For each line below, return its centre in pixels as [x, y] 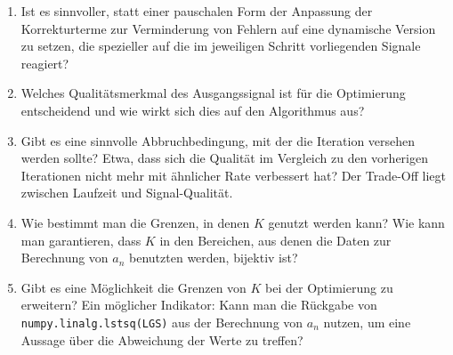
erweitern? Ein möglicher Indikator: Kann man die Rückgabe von [199, 305]
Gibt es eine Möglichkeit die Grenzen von [133, 287]
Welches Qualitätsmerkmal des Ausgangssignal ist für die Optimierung [213, 93]
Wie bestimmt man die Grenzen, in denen [135, 222]
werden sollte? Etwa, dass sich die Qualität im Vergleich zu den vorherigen [224, 158]
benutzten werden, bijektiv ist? [214, 258]
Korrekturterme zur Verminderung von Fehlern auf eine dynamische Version [228, 28]
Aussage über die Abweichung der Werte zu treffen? [162, 339]
